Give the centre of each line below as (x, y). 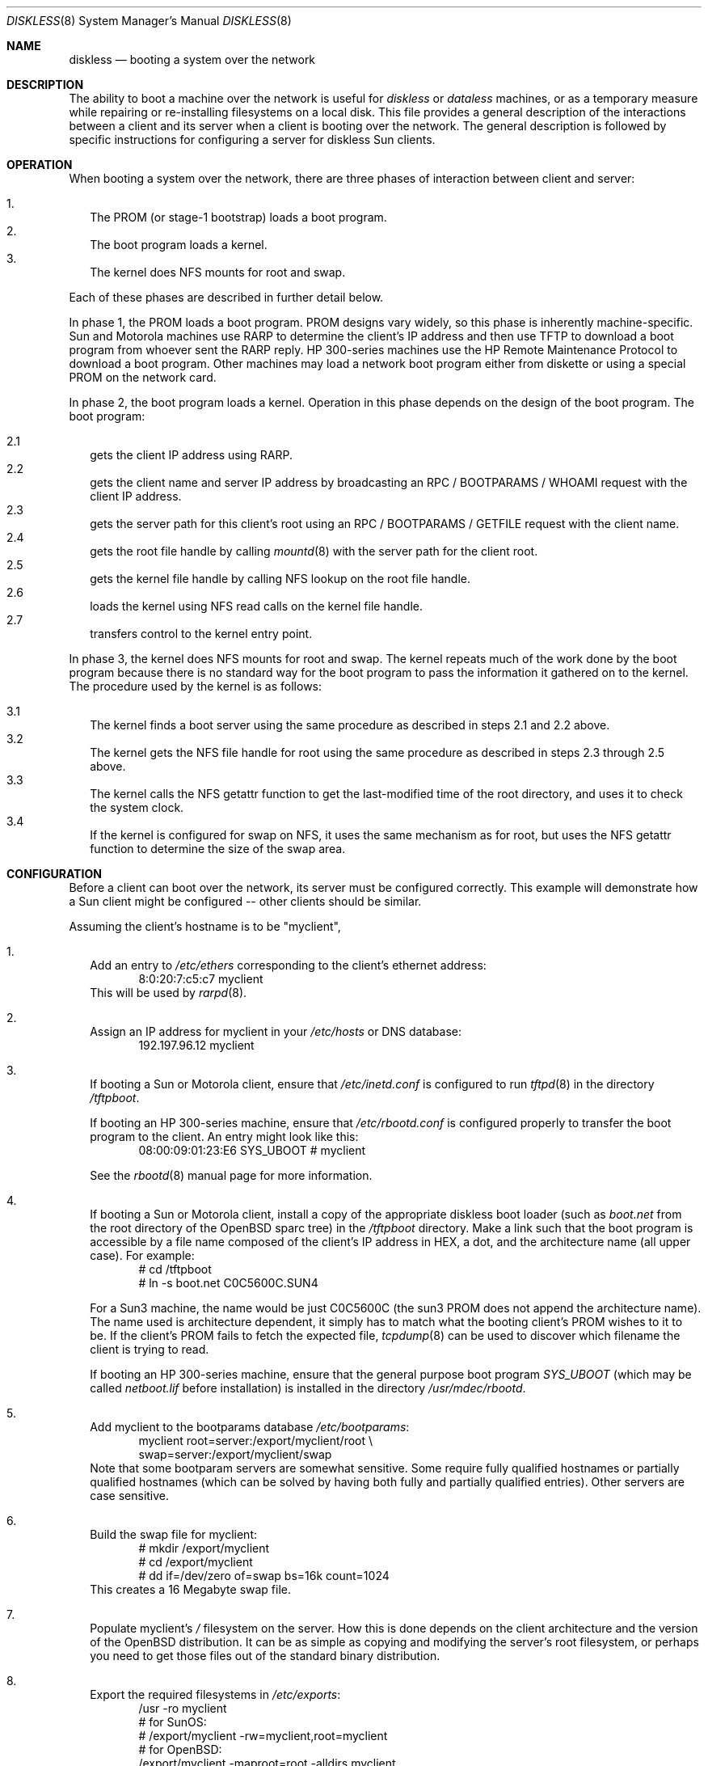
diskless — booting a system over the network (192, 59)
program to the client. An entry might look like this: (224, 1136)
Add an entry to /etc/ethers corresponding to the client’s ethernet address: (288, 965)
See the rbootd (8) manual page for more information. (231, 1175)
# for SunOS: (173, 1722)
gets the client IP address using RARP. (191, 455)
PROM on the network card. (143, 377)
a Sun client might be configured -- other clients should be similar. (245, 901)
